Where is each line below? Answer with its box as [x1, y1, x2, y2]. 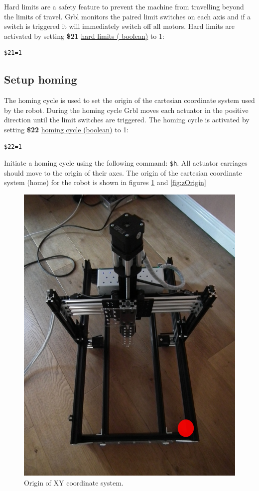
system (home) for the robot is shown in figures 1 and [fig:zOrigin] [4, 177, 206, 188]
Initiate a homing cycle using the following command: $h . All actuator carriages [4, 158, 248, 168]
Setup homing [4, 72, 77, 87]
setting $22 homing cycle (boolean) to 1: [4, 124, 129, 134]
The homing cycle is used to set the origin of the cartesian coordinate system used [4, 95, 255, 105]
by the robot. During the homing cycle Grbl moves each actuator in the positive [4, 104, 249, 115]
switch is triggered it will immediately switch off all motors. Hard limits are [4, 21, 235, 31]
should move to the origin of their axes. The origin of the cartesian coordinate [4, 167, 242, 178]
